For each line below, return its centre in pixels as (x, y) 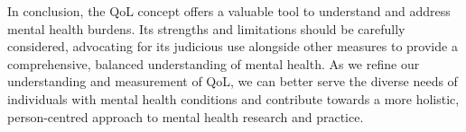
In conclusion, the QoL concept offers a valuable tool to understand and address (229, 11)
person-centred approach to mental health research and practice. (186, 116)
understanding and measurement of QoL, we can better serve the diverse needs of (233, 81)
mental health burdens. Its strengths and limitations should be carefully (206, 28)
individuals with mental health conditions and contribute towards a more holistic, (233, 98)
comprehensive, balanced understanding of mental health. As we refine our (214, 63)
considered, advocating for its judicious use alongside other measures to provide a (233, 46)
